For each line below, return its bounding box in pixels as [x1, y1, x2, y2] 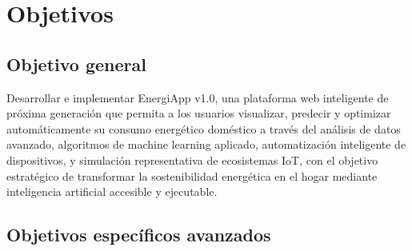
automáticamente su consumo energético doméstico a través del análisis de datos [6, 120, 401, 137]
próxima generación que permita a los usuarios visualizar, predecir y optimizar [6, 105, 391, 122]
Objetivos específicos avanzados [6, 222, 271, 247]
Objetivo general [6, 51, 146, 76]
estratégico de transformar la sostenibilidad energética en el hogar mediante [6, 167, 378, 184]
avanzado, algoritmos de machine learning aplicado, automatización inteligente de [6, 136, 406, 153]
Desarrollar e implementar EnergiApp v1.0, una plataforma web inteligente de [6, 89, 389, 106]
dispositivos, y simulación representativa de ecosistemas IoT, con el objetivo [6, 151, 378, 168]
